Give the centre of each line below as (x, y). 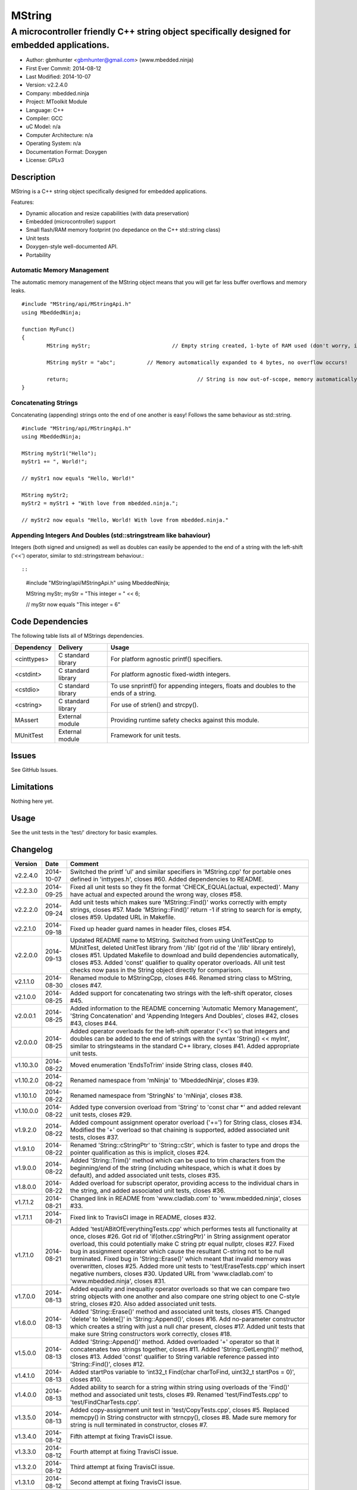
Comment (84, 864)
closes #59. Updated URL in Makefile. (123, 917)
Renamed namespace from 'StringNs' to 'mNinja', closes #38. (156, 1095)
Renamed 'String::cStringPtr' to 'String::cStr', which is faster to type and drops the (185, 1145)
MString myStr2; (45, 495)
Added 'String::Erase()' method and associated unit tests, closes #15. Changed (180, 1311)
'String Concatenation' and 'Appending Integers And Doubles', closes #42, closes (184, 1016)
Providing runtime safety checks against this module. (185, 720)
